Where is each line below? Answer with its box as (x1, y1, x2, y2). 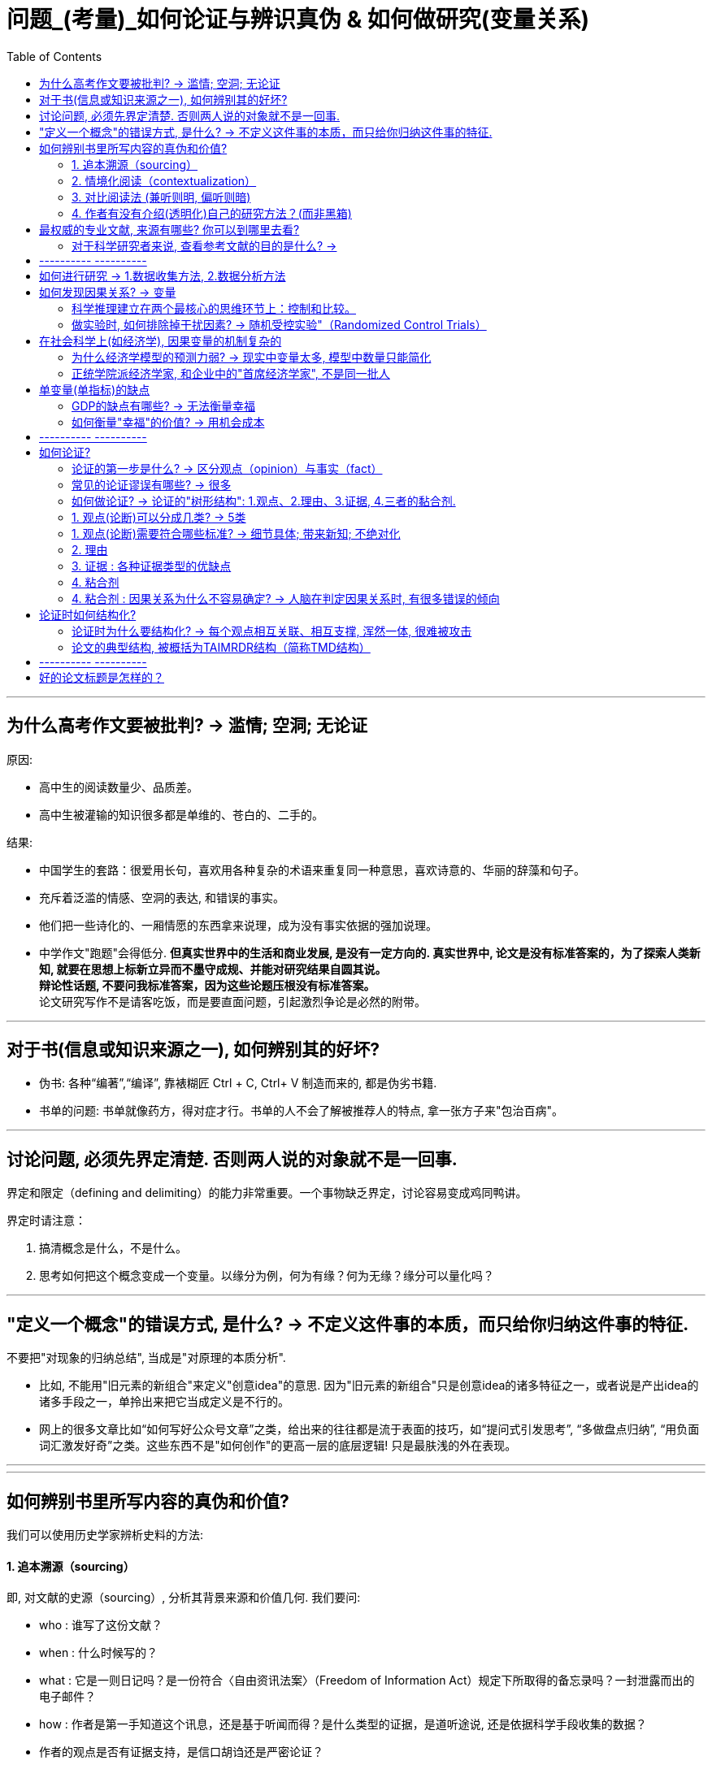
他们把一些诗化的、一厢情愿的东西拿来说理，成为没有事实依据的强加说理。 (39, 917, 437, 932)
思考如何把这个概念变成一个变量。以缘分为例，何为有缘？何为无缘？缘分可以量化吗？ (39, 1268, 494, 1283)
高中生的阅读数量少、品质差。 (39, 779, 198, 794)
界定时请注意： (7, 1213, 86, 1228)
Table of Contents (7, 49, 102, 63)
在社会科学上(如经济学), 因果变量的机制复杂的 (39, 333, 282, 348)
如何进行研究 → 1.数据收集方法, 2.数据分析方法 (39, 268, 286, 283)
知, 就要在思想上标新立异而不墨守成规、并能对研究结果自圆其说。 (39, 961, 387, 976)
